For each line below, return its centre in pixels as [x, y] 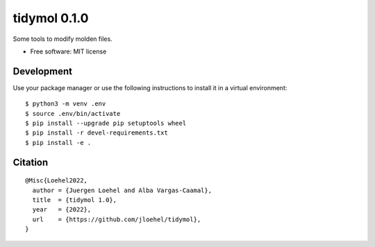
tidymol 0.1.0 [51, 18]
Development [43, 71]
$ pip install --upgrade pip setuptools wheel [106, 123]
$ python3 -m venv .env [66, 104]
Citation [31, 162]
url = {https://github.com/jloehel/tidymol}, [117, 219]
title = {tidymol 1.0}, [75, 200]
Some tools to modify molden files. [62, 39]
